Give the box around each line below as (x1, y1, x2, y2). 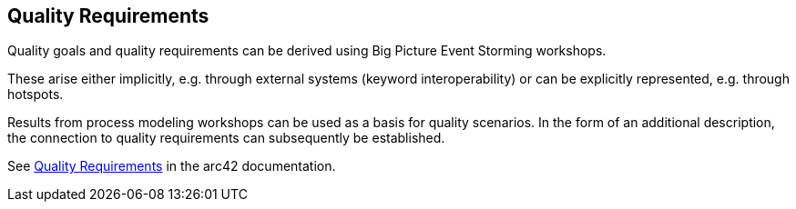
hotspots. (7, 86, 64, 103)
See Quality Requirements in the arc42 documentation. (7, 158, 336, 174)
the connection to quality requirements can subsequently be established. (7, 130, 445, 146)
